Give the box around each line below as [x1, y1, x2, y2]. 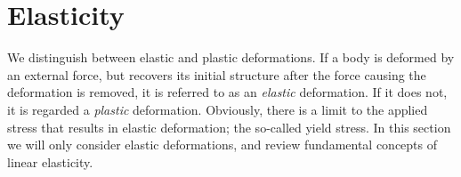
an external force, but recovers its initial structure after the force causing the [7, 65, 426, 84]
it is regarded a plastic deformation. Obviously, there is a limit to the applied [7, 100, 428, 118]
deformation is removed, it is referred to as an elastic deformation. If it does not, [7, 83, 448, 101]
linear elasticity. [7, 152, 93, 171]
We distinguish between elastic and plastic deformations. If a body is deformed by [7, 48, 455, 67]
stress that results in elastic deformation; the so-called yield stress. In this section [7, 117, 451, 136]
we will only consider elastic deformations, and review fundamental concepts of [7, 135, 438, 154]
